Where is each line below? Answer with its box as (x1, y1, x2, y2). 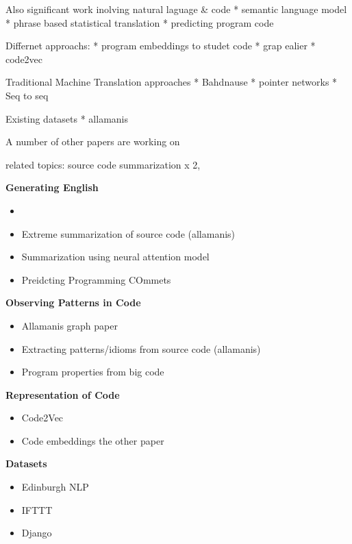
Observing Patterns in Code (5, 295, 141, 310)
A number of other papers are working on (5, 134, 180, 149)
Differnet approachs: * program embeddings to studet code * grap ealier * (5, 38, 316, 53)
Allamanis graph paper (21, 318, 118, 332)
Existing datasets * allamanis (5, 111, 129, 125)
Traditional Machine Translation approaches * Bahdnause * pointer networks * (5, 75, 338, 89)
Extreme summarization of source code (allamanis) (21, 226, 236, 240)
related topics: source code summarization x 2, (5, 157, 201, 171)
